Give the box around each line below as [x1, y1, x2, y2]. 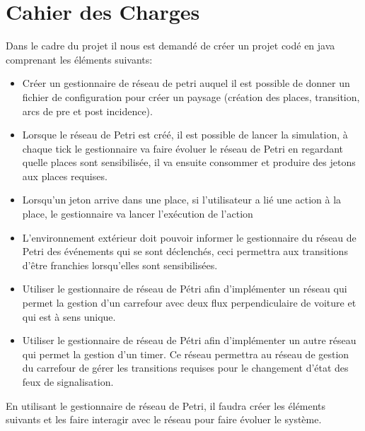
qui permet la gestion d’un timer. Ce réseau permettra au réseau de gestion [22, 346, 349, 361]
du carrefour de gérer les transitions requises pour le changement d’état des [22, 360, 349, 375]
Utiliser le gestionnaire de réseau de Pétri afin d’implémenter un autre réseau [22, 333, 357, 348]
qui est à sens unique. [22, 309, 116, 324]
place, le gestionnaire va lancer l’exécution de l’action [22, 206, 253, 221]
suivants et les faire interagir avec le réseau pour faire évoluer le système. [6, 412, 322, 427]
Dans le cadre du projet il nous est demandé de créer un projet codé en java [6, 38, 335, 53]
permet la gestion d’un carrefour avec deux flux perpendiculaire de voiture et [22, 295, 357, 310]
